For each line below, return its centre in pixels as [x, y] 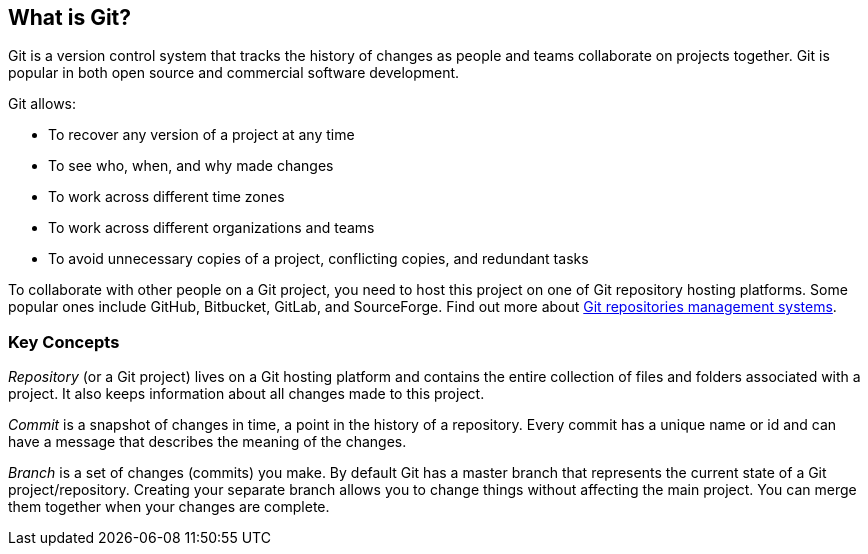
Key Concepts [64, 341]
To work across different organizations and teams [211, 228]
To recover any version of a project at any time [201, 135]
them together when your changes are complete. [169, 507]
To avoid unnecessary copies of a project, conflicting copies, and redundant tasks [318, 259]
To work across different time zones [166, 197]
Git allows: [42, 104]
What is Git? [70, 17]
